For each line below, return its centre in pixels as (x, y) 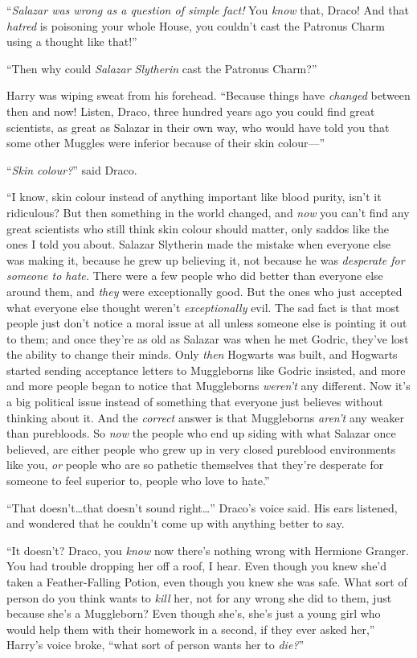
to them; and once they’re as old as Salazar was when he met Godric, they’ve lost (208, 338)
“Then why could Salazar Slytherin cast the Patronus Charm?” (162, 68)
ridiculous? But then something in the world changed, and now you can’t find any (208, 212)
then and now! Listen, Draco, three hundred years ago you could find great (191, 111)
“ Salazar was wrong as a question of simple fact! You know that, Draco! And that (208, 10)
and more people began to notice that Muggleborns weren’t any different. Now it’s (208, 386)
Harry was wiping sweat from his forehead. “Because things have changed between (208, 95)
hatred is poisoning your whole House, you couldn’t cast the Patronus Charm (196, 25)
